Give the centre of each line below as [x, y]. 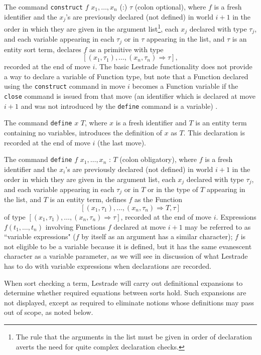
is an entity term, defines [88, 199]
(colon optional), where [170, 7]
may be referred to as [218, 226]
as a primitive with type [126, 49]
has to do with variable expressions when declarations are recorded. [108, 265]
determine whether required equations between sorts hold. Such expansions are [125, 293]
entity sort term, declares [43, 49]
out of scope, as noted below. [49, 312]
